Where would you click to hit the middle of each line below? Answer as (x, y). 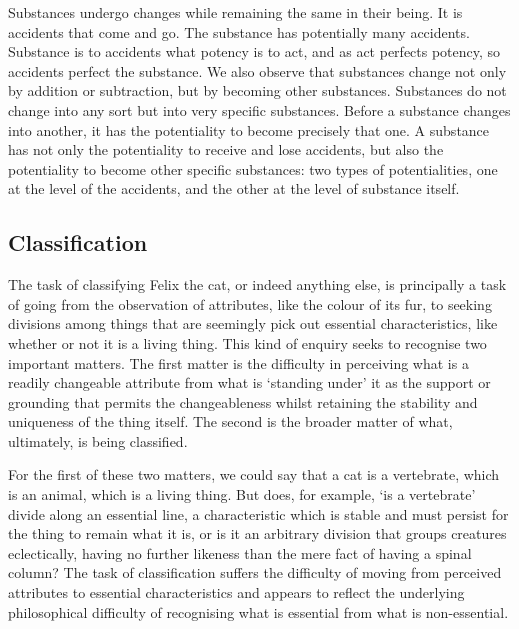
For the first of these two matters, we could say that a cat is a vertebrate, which (254, 474)
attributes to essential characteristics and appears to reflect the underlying (236, 592)
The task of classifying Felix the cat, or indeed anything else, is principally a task (257, 284)
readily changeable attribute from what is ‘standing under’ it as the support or (249, 382)
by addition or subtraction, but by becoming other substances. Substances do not (257, 90)
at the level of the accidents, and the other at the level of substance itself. (234, 188)
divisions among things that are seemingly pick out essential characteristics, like (253, 323)
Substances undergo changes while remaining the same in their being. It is (235, 12)
